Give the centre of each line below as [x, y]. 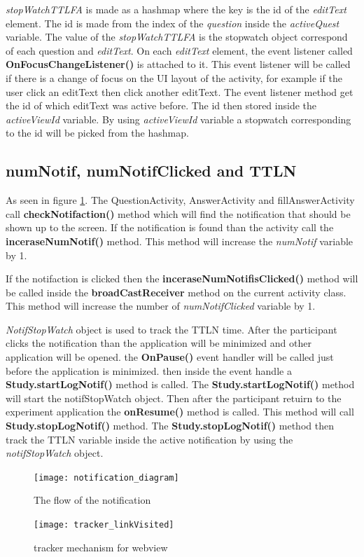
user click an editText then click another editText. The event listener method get [180, 91]
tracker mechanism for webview [101, 547]
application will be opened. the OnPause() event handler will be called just [170, 357]
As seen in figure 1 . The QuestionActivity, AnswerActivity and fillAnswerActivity [180, 200]
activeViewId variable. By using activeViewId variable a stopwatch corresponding [178, 119]
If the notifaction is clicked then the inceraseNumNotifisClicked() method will [182, 278]
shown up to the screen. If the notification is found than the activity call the [170, 227]
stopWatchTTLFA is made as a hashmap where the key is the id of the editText [176, 9]
